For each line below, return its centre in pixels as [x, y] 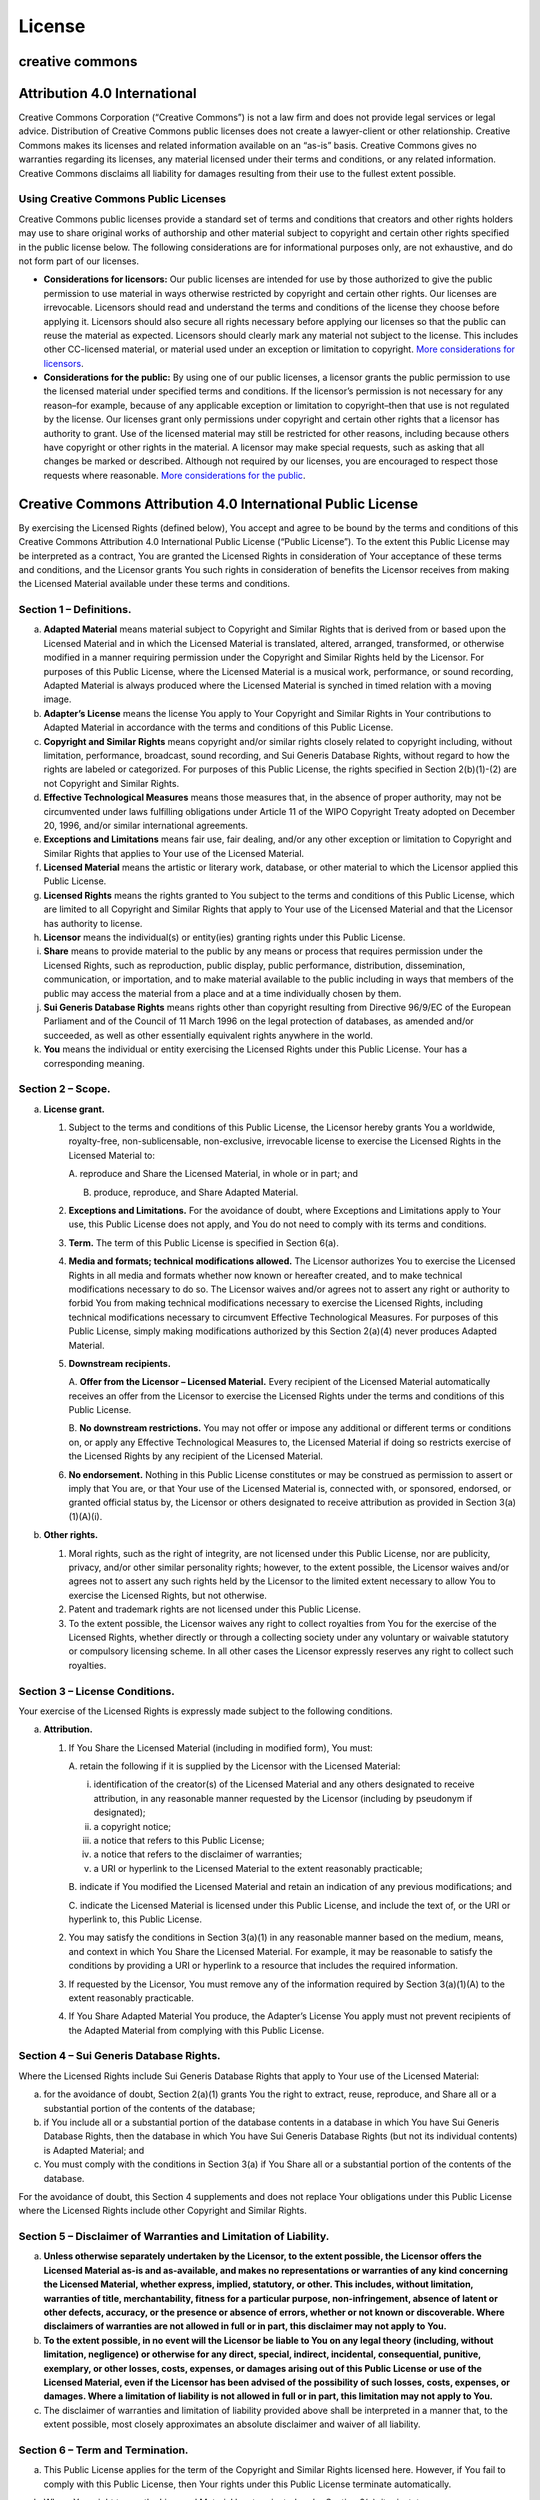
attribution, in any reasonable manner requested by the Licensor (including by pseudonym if [283, 1798]
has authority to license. [93, 923]
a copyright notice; [132, 1826]
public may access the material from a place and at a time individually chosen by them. [222, 993]
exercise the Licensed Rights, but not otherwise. [167, 1595]
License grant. [74, 1109]
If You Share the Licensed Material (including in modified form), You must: [221, 1747]
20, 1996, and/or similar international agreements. [146, 825]
